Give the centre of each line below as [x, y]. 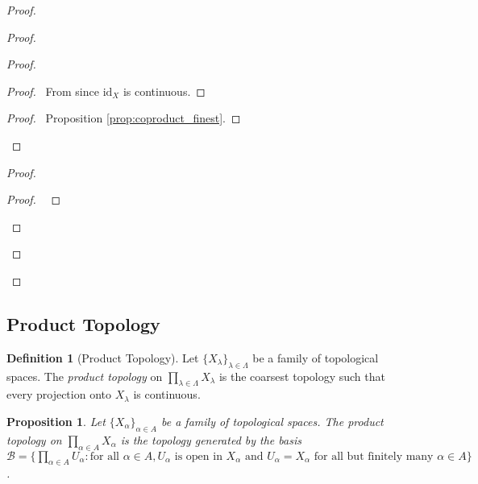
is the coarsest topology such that [302, 376]
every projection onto [59, 394]
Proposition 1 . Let [56, 421]
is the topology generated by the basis [211, 439]
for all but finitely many [374, 456]
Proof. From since [53, 91]
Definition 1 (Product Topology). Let [103, 357]
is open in [198, 456]
